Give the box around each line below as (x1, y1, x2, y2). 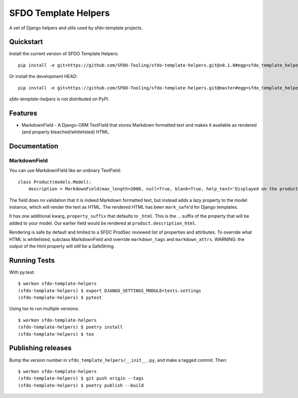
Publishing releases (9, 344, 72, 352)
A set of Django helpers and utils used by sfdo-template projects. (9, 25, 143, 31)
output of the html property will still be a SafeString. (9, 243, 115, 249)
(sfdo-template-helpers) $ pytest (18, 295, 102, 301)
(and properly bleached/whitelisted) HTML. (21, 129, 110, 135)
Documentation (9, 142, 59, 151)
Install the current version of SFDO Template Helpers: (9, 51, 119, 57)
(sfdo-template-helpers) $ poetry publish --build (18, 383, 144, 388)
